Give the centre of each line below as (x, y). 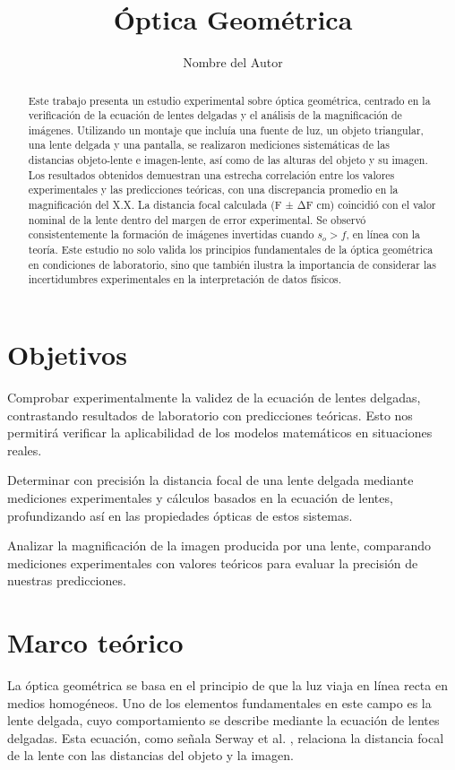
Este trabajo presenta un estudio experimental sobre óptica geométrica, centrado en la (229, 100)
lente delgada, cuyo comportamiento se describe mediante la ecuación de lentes (223, 720)
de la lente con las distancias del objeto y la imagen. (150, 755)
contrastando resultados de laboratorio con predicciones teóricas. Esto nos (210, 415)
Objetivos (67, 355)
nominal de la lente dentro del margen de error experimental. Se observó (197, 219)
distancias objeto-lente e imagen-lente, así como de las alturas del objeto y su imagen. (228, 160)
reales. (25, 450)
